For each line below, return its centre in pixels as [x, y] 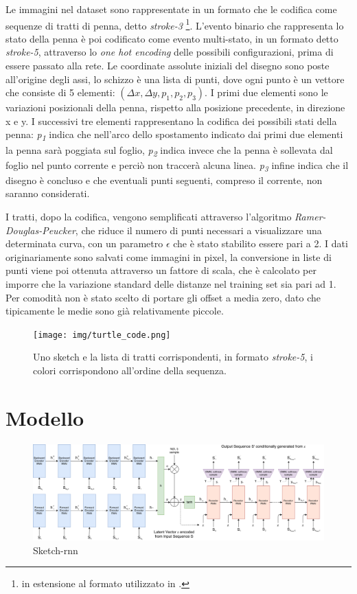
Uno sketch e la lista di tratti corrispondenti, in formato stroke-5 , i [173, 357]
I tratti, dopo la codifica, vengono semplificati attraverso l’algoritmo [149, 216]
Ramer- [310, 216]
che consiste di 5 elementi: [60, 92]
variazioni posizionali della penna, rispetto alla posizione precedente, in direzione [175, 107]
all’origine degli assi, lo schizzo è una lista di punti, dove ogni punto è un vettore [175, 79]
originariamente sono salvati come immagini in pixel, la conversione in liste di [169, 256]
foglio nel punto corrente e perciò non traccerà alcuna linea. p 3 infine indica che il [177, 165]
